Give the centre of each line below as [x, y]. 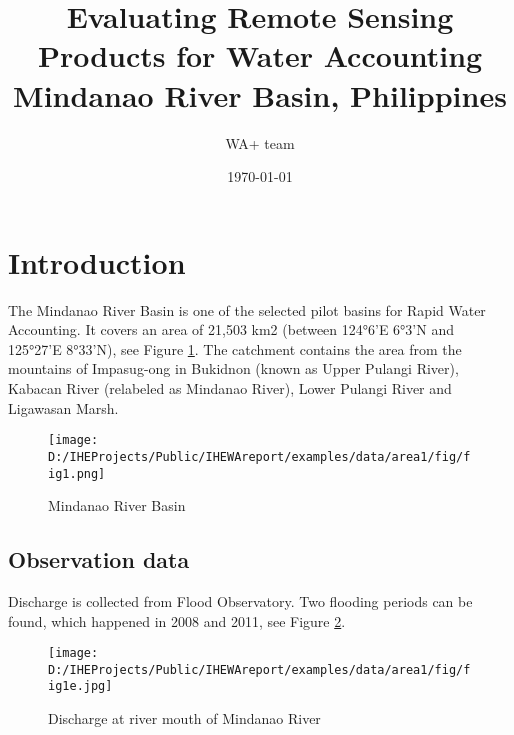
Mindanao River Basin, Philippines [260, 94]
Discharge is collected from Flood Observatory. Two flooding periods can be [240, 600]
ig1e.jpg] [80, 686]
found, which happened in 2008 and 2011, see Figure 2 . [177, 620]
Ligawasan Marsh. [63, 407]
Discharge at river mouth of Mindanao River [184, 718]
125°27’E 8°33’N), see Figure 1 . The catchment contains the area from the [235, 348]
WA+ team [260, 142]
